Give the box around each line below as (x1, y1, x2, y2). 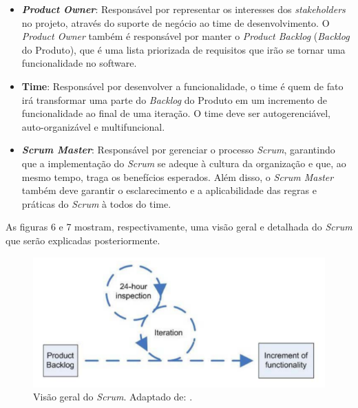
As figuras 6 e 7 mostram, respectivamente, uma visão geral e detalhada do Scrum (6, 219, 352, 234)
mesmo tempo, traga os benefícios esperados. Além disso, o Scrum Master (21, 169, 334, 184)
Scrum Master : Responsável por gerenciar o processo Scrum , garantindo (21, 142, 335, 157)
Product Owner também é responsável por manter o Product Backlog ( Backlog (21, 29, 350, 43)
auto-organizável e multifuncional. (21, 119, 165, 133)
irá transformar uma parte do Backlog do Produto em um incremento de (21, 92, 327, 107)
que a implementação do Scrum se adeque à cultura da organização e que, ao (21, 155, 346, 170)
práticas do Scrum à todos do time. (21, 196, 171, 211)
